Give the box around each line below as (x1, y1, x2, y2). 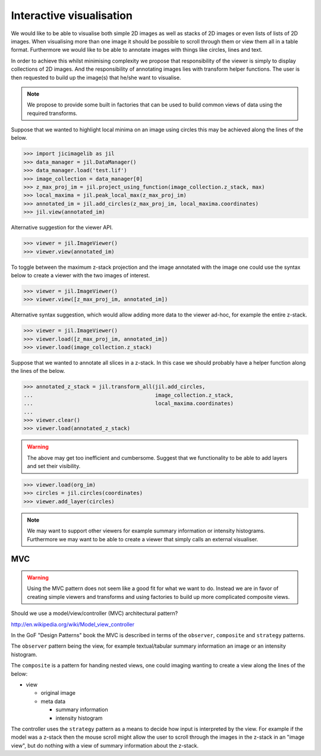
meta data (40, 698, 65, 705)
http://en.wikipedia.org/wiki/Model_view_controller (11, 620, 135, 628)
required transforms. (27, 109, 77, 117)
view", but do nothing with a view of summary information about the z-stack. (11, 742, 199, 749)
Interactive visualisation (11, 9, 133, 22)
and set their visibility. (27, 463, 81, 470)
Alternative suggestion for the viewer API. (11, 224, 113, 231)
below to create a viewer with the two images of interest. (11, 271, 150, 279)
